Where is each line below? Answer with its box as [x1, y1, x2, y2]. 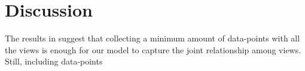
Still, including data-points [5, 55, 103, 67]
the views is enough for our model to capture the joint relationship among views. [5, 43, 301, 56]
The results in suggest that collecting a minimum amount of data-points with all [5, 32, 300, 44]
